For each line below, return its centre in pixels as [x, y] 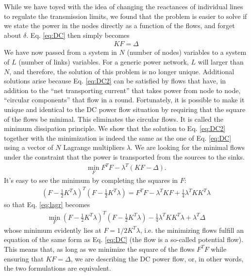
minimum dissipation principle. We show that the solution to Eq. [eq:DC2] [115, 128]
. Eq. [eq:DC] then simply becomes [78, 35]
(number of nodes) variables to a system [187, 52]
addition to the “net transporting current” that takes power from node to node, [122, 90]
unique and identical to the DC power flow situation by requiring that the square [125, 109]
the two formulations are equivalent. [58, 268]
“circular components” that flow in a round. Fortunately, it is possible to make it [124, 100]
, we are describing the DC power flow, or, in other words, [157, 258]
